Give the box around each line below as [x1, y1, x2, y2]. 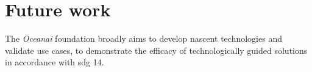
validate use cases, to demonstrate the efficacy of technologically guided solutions [5, 44, 308, 56]
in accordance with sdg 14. [5, 56, 104, 68]
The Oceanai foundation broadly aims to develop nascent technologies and [5, 32, 282, 45]
